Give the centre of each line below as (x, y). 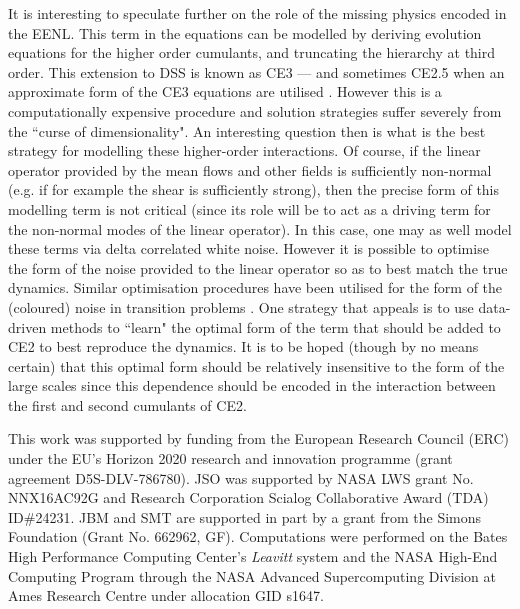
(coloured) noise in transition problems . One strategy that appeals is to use (241, 306)
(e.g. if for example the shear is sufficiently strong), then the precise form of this (254, 189)
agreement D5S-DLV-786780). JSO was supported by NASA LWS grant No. (241, 477)
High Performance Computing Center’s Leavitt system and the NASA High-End (253, 556)
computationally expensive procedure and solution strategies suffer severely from (255, 110)
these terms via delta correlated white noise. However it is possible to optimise (248, 248)
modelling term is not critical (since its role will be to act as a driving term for (249, 208)
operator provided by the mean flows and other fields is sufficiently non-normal (250, 169)
